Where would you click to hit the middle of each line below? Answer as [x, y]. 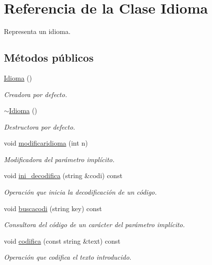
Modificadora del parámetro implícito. [59, 159]
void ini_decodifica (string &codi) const [63, 175]
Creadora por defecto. [36, 94]
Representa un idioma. [37, 31]
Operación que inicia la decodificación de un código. [80, 192]
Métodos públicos [49, 58]
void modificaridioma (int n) [46, 143]
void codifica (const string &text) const [62, 240]
